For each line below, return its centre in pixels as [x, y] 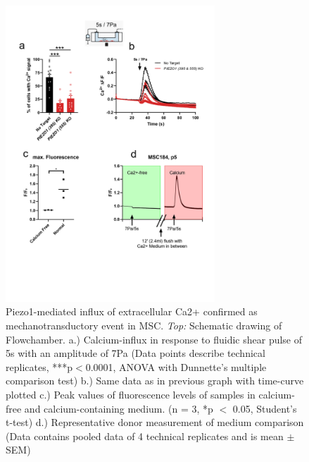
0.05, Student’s [265, 408]
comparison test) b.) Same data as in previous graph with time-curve [155, 381]
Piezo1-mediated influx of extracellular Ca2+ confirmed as [132, 311]
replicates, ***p [39, 366]
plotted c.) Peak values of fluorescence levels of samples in [131, 394]
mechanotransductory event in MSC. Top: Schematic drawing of [144, 325]
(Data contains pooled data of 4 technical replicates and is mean [145, 436]
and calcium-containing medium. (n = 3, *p [119, 408]
